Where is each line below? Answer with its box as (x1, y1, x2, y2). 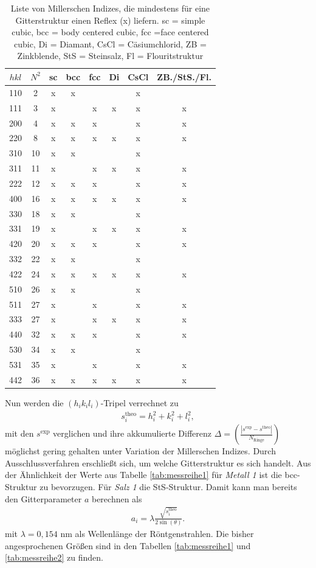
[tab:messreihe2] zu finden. (5, 551, 103, 564)
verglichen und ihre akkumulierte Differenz (53, 427, 212, 440)
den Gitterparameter (5, 492, 82, 505)
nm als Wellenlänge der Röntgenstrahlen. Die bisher (60, 527, 254, 540)
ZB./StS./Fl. (157, 70, 211, 83)
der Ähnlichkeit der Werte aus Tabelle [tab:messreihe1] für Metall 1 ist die (5, 468, 282, 481)
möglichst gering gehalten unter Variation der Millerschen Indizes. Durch (5, 445, 276, 457)
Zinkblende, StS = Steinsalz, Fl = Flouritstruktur (17, 49, 204, 62)
